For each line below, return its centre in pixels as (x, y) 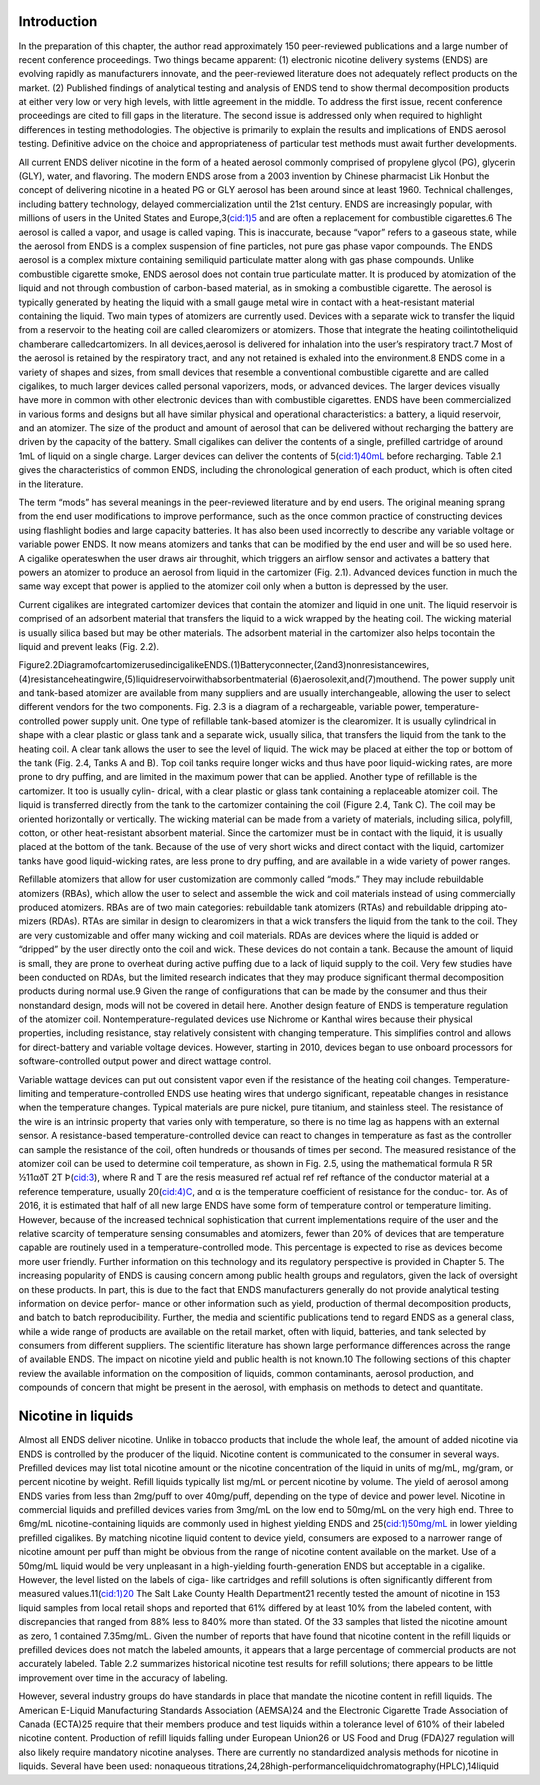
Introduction (58, 21)
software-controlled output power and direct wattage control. (145, 1061)
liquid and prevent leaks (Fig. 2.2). (89, 646)
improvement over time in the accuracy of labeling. (123, 1677)
